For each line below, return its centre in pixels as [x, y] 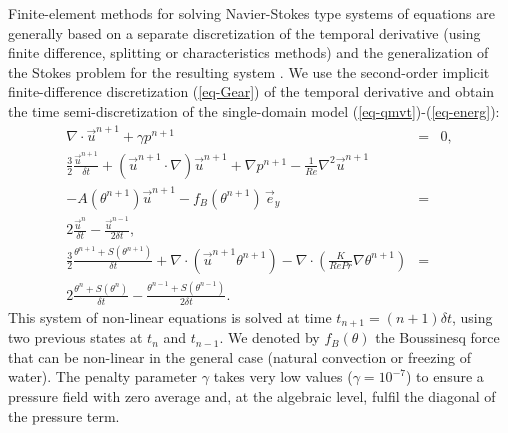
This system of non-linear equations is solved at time [170, 316]
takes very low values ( [283, 376]
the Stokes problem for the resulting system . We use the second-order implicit [249, 71]
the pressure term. [64, 415]
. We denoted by [269, 337]
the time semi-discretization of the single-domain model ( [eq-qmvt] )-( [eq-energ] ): [254, 110]
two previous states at [75, 337]
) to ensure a [444, 376]
